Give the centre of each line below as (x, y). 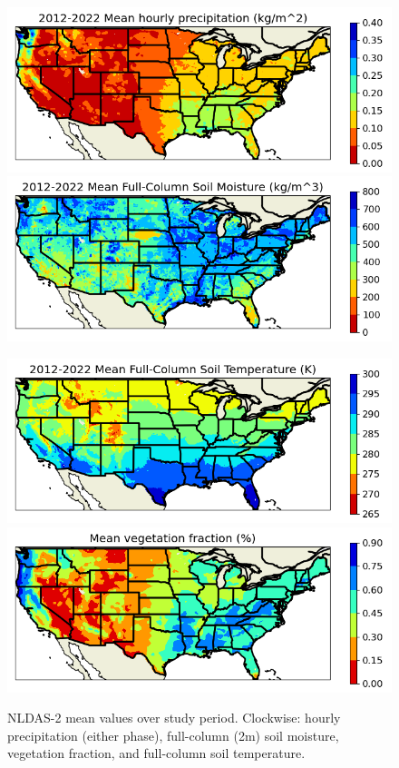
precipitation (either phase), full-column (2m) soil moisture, (173, 735)
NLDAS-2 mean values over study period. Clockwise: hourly (174, 718)
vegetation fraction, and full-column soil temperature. (156, 753)
